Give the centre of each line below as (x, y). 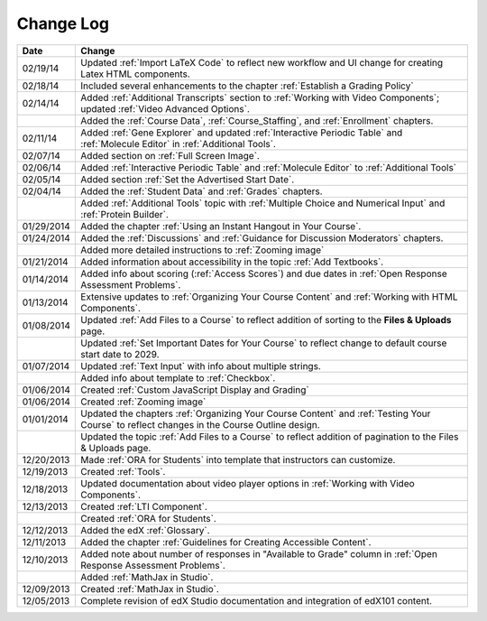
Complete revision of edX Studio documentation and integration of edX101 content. (257, 600)
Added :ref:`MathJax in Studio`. (147, 577)
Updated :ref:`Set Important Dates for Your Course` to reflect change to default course (264, 343)
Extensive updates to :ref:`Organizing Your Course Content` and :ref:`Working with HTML (269, 296)
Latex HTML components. (136, 74)
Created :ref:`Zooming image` (143, 402)
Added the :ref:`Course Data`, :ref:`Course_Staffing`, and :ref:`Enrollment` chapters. (257, 120)
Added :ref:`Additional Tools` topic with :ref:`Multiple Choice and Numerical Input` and (263, 203)
